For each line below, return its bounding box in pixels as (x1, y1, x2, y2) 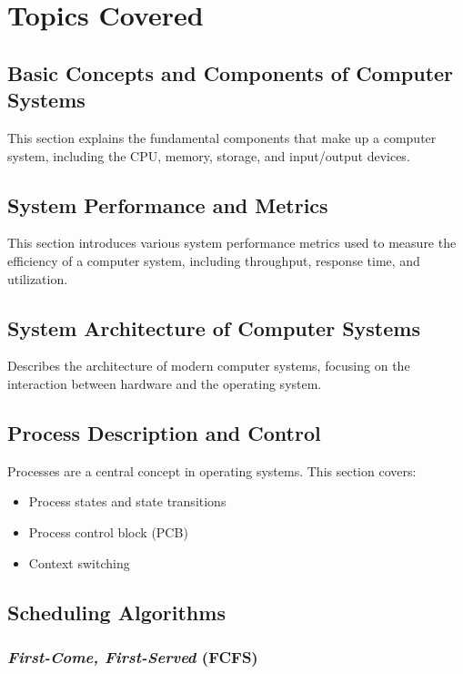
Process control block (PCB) (28, 522, 188, 541)
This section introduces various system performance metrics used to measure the (7, 233, 457, 252)
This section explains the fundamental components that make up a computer (7, 128, 437, 147)
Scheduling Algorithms (7, 597, 226, 626)
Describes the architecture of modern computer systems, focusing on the (7, 356, 410, 375)
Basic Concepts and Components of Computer (7, 58, 454, 87)
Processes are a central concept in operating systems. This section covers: (7, 461, 417, 480)
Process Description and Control (7, 418, 321, 446)
